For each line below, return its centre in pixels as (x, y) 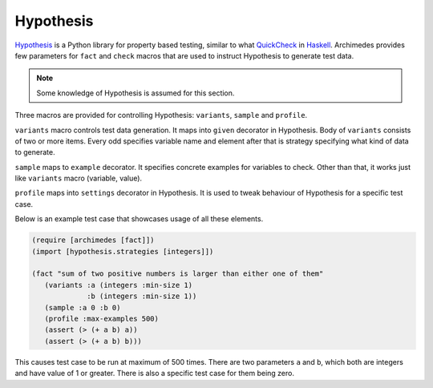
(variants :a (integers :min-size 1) (118, 285)
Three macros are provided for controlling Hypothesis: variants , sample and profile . (161, 115)
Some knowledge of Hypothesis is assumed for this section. (136, 93)
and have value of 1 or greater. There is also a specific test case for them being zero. (154, 374)
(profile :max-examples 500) (102, 318)
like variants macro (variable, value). (79, 178)
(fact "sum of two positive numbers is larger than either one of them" (178, 274)
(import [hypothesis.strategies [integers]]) (123, 251)
